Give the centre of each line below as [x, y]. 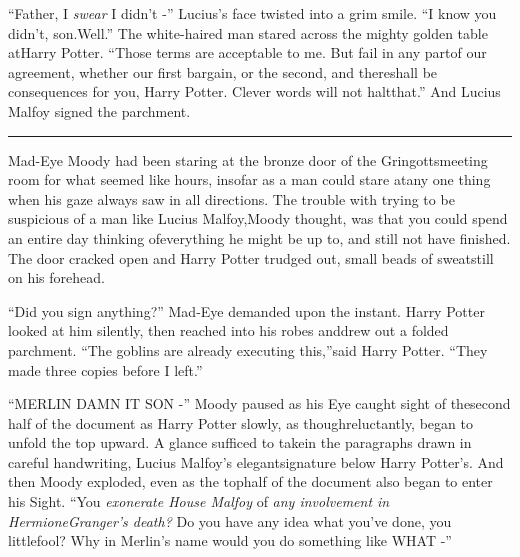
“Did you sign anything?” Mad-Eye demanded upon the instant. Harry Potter [246, 310]
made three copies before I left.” [105, 369]
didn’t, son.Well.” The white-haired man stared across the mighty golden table [248, 32]
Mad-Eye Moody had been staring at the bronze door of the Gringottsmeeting [248, 159]
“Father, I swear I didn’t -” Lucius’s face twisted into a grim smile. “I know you [252, 13]
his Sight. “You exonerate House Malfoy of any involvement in [199, 501]
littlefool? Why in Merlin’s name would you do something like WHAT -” [230, 540]
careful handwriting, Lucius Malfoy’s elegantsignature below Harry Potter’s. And [256, 461]
